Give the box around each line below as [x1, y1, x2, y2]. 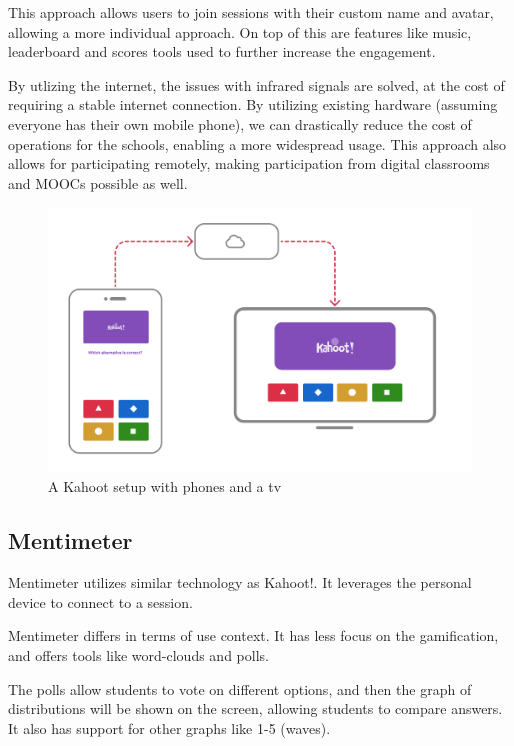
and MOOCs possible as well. [8, 172, 188, 193]
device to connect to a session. [8, 591, 193, 612]
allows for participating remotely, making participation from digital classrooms [8, 153, 490, 174]
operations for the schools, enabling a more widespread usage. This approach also [8, 133, 507, 154]
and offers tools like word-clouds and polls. [8, 644, 269, 665]
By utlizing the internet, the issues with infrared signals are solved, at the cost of [8, 74, 505, 95]
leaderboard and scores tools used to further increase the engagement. [8, 41, 436, 62]
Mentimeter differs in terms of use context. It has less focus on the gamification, [8, 625, 499, 646]
